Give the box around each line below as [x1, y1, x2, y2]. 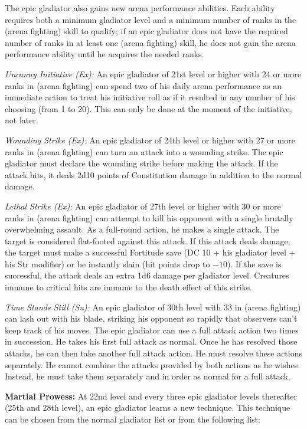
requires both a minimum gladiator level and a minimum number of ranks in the [5, 13, 296, 25]
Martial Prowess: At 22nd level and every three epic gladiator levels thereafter [5, 389, 298, 402]
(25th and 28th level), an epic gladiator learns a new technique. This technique [5, 401, 290, 414]
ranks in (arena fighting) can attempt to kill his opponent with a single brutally [5, 211, 293, 224]
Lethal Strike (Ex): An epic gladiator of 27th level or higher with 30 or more [5, 199, 281, 212]
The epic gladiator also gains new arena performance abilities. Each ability [5, 2, 275, 14]
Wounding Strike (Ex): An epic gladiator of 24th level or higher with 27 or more [5, 133, 295, 146]
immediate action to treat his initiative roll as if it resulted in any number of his [5, 91, 295, 103]
